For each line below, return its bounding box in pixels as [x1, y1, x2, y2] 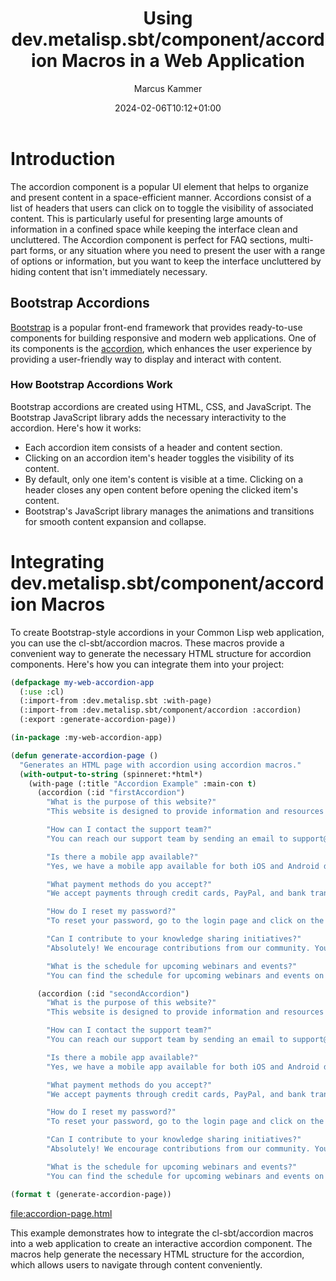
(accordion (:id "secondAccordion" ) [36, 988, 190, 999]
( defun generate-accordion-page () [10, 750, 159, 761]
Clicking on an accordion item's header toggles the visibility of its [24, 452, 295, 464]
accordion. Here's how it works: [10, 422, 142, 434]
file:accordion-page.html [10, 1207, 113, 1219]
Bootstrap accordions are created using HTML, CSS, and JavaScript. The [10, 400, 312, 412]
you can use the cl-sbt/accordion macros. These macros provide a [10, 637, 285, 649]
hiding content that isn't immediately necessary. [10, 265, 208, 277]
